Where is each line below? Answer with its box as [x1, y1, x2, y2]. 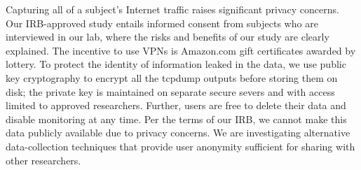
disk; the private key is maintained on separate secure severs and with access [6, 84, 335, 99]
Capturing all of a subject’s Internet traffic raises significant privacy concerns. [6, 2, 339, 16]
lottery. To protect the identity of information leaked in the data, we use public [6, 57, 346, 71]
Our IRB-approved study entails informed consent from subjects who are [6, 15, 318, 30]
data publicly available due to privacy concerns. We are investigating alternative [6, 125, 350, 140]
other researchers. [6, 153, 81, 167]
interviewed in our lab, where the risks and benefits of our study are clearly [6, 29, 329, 44]
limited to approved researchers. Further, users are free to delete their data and [6, 98, 346, 113]
